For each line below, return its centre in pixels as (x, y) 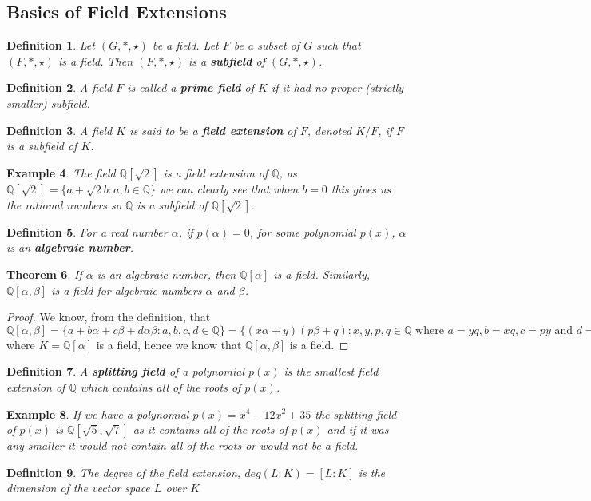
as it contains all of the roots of (210, 429)
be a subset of (267, 45)
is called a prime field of (191, 87)
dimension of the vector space (78, 488)
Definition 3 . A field (59, 130)
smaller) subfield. (48, 103)
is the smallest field (331, 371)
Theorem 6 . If (44, 274)
